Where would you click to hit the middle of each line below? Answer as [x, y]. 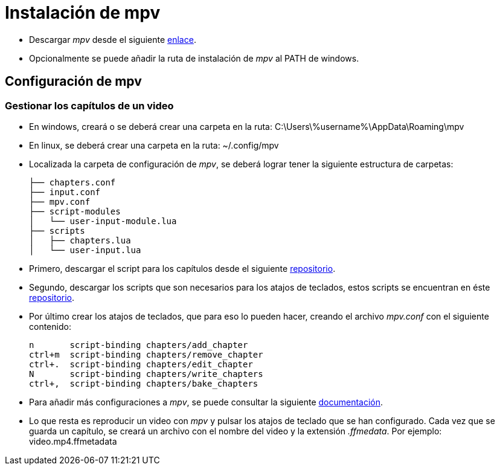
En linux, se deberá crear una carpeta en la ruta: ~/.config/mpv [154, 145]
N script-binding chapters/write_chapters [146, 374]
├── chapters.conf [72, 182]
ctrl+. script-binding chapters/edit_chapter [141, 364]
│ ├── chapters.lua [80, 240]
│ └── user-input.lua [85, 250]
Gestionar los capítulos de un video [89, 105]
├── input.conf [65, 192]
